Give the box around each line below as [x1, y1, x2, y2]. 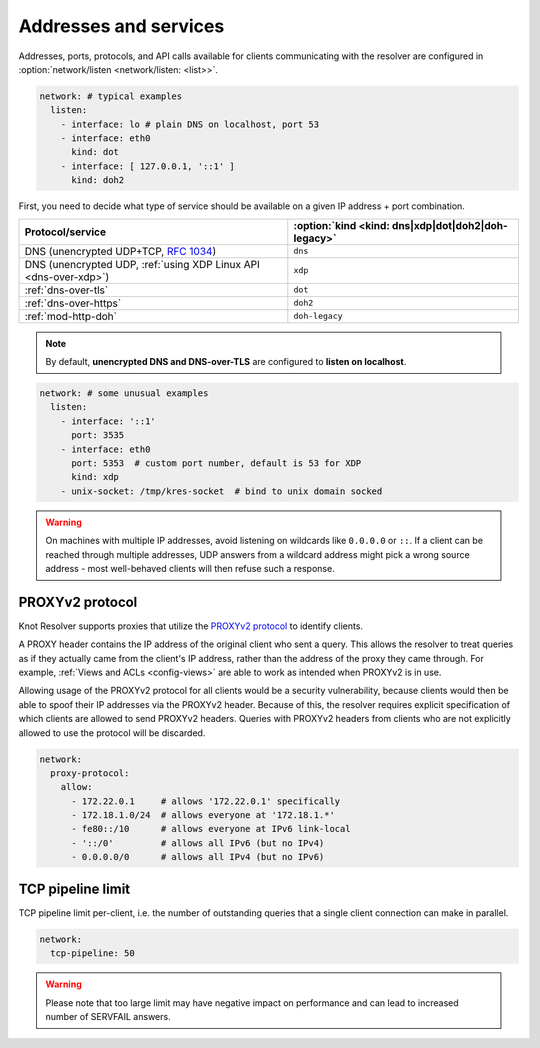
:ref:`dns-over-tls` [24, 283, 109, 297]
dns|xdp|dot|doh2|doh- [391, 218, 509, 232]
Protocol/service [24, 225, 107, 239]
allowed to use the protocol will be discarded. [18, 726, 206, 739]
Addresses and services [18, 15, 225, 37]
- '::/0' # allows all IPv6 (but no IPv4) [71, 837, 325, 849]
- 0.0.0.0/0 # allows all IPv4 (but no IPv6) [71, 851, 325, 863]
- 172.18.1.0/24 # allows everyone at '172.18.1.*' [71, 810, 335, 821]
